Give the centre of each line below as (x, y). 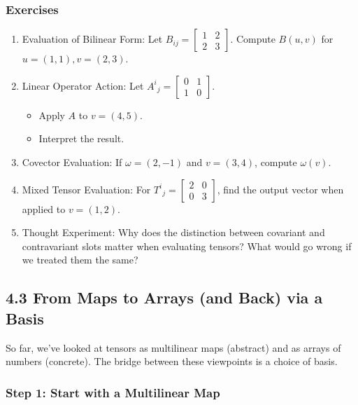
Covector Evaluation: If (72, 162)
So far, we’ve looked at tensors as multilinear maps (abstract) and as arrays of (173, 347)
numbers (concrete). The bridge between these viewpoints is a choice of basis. (172, 361)
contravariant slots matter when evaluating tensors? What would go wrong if (187, 246)
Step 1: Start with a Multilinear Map (113, 392)
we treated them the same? (80, 260)
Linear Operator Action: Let (83, 85)
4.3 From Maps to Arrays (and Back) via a (164, 297)
